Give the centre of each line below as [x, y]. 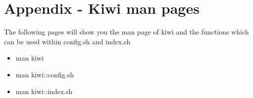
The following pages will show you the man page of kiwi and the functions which [126, 32]
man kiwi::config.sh [45, 74]
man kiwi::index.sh [44, 91]
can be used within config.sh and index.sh [67, 41]
